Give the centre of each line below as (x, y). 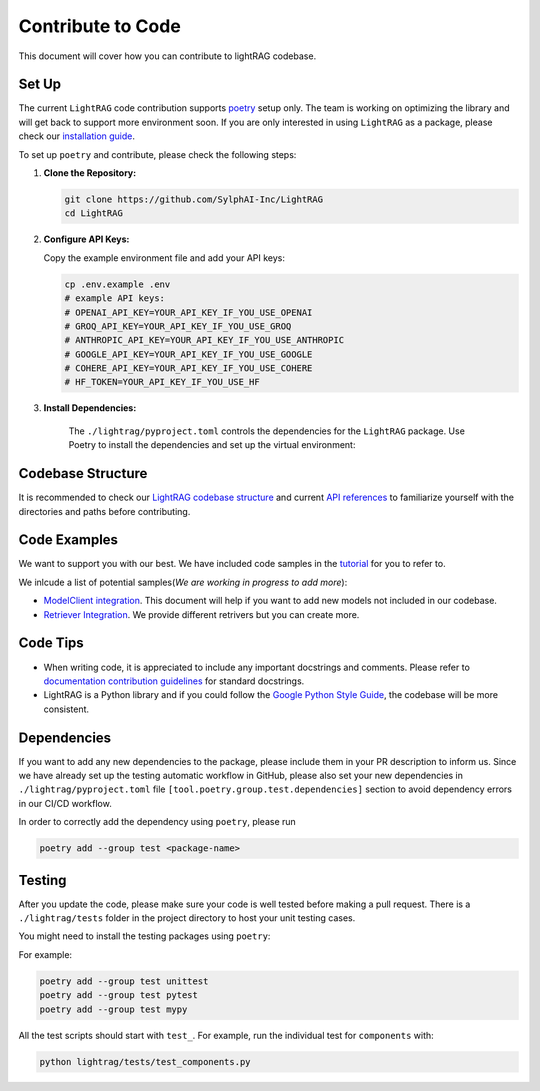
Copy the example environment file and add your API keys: (164, 257)
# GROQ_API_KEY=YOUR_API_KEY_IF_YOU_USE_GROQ (178, 326)
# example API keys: (114, 298)
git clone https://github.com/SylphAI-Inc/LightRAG (194, 199)
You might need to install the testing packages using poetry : (144, 936)
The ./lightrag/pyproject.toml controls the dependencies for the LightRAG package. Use (266, 431)
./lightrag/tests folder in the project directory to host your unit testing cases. (187, 918)
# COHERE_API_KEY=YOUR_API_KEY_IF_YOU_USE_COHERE (188, 368)
